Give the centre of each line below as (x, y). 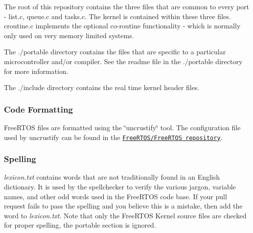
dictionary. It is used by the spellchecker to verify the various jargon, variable (120, 187)
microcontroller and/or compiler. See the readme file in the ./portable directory (123, 61)
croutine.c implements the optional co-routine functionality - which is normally (122, 26)
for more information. (36, 71)
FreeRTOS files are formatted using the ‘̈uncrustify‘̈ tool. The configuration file (122, 127)
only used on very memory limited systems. (69, 35)
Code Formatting (38, 109)
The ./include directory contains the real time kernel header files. (102, 87)
